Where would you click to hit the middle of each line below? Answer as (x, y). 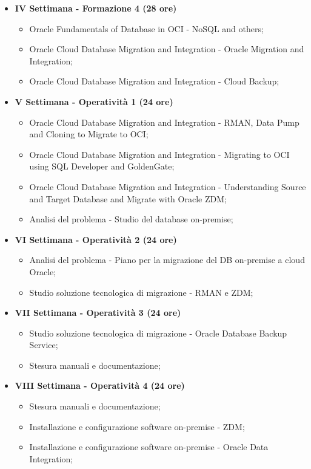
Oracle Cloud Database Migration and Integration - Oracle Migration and (167, 49)
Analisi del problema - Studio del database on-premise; (131, 219)
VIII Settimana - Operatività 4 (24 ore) (100, 385)
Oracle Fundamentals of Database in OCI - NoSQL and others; (146, 28)
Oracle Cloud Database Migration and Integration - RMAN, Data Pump (164, 122)
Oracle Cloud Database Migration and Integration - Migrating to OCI (159, 154)
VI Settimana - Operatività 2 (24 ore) (96, 239)
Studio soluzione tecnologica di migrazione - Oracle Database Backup (158, 333)
